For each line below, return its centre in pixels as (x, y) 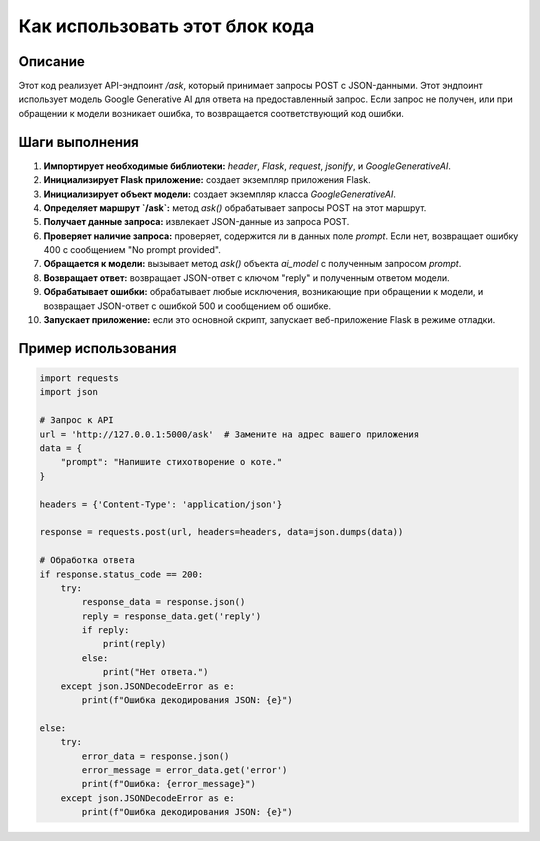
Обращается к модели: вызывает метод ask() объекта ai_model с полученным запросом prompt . (252, 264)
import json (69, 392)
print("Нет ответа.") (155, 672)
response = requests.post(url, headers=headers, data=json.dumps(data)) (221, 532)
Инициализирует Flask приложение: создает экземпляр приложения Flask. (207, 180)
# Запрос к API (76, 420)
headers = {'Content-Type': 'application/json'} (161, 504)
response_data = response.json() (163, 602)
